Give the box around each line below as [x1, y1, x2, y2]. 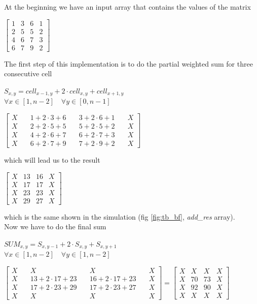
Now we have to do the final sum [4, 221, 106, 232]
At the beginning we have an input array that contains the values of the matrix [4, 2, 251, 12]
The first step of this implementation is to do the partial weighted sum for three [4, 58, 253, 69]
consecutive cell [4, 68, 52, 79]
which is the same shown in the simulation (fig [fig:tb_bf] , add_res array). [4, 211, 235, 222]
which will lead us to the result [4, 155, 100, 165]
